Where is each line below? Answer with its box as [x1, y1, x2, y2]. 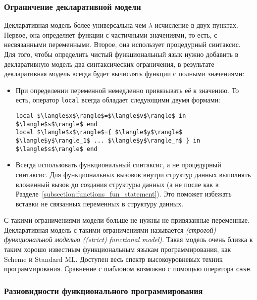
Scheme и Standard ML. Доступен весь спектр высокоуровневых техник [4, 253, 223, 264]
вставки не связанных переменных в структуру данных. [15, 198, 184, 208]
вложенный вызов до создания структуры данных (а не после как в [15, 179, 219, 189]
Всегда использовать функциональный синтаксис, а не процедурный [15, 159, 221, 170]
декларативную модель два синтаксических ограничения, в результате [4, 58, 214, 69]
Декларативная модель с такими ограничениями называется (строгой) [4, 224, 216, 235]
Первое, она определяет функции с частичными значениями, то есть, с [4, 29, 217, 40]
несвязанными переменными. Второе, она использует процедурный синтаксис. [4, 39, 241, 50]
